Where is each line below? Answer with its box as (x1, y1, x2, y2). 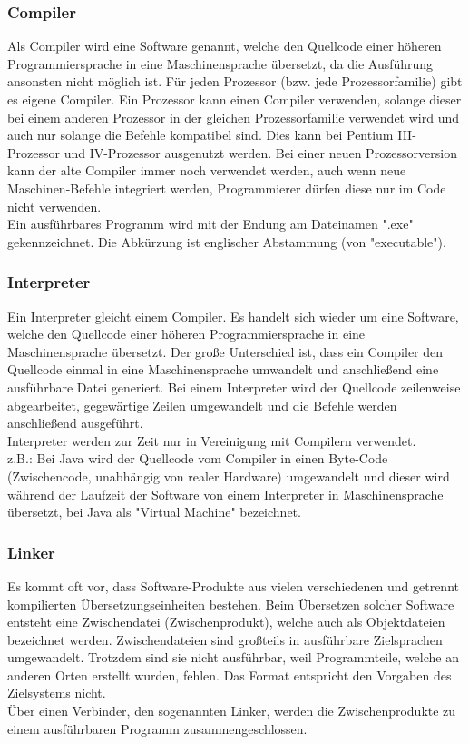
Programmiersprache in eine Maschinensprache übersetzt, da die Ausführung (7, 54, 434, 73)
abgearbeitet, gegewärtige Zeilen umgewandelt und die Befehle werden (7, 395, 397, 414)
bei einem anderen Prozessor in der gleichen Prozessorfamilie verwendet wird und (7, 107, 459, 126)
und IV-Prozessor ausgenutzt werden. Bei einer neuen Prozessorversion (64, 143, 457, 162)
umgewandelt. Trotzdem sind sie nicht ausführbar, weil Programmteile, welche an (7, 648, 459, 667)
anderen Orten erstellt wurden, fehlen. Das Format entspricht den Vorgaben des (7, 665, 452, 684)
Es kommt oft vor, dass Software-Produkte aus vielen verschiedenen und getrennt (7, 576, 459, 595)
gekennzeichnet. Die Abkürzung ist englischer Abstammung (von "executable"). (7, 232, 446, 251)
